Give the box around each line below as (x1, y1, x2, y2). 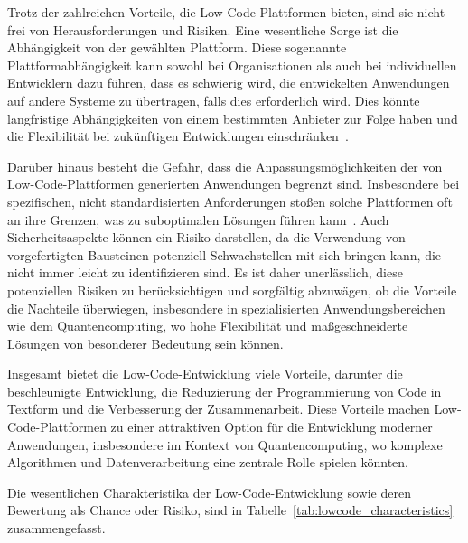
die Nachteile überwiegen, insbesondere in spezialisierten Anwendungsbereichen (7, 298, 445, 317)
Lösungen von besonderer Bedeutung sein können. (7, 333, 284, 352)
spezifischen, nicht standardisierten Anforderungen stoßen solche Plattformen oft (7, 192, 453, 211)
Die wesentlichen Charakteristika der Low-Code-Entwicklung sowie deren (7, 482, 411, 501)
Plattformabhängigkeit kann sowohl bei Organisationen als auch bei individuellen (7, 55, 457, 74)
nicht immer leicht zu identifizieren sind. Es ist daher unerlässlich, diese (7, 263, 403, 282)
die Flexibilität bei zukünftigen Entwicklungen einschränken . (7, 126, 349, 145)
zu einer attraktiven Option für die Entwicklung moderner (110, 417, 433, 436)
